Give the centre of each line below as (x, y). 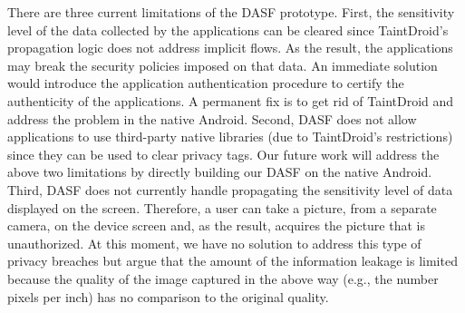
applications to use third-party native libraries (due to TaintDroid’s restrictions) (230, 137)
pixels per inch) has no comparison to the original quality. (168, 296)
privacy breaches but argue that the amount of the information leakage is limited (232, 261)
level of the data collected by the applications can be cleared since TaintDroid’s (228, 29)
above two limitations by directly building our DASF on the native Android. (220, 172)
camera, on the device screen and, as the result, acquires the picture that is (216, 225)
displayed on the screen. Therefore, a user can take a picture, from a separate (222, 207)
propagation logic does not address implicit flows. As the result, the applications (230, 48)
